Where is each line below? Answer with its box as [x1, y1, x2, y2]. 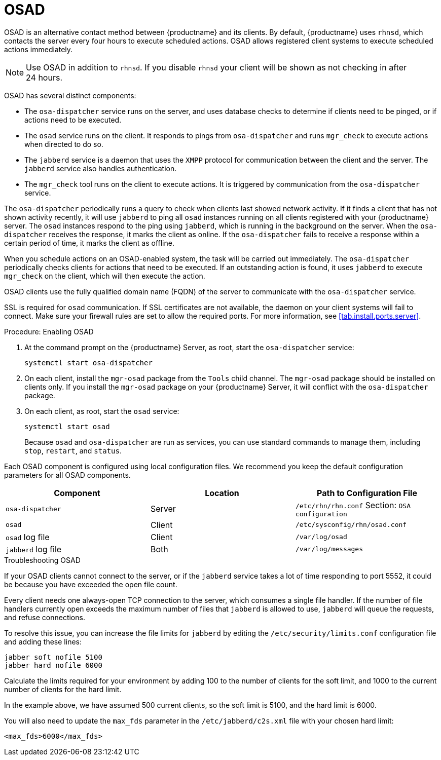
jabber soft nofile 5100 [4, 653, 102, 661]
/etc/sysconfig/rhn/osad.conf [295, 521, 407, 529]
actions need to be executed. [24, 115, 122, 124]
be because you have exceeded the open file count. [4, 580, 177, 589]
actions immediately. [4, 45, 73, 54]
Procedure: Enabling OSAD [4, 327, 94, 336]
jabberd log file [6, 544, 62, 554]
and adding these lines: [4, 637, 82, 646]
